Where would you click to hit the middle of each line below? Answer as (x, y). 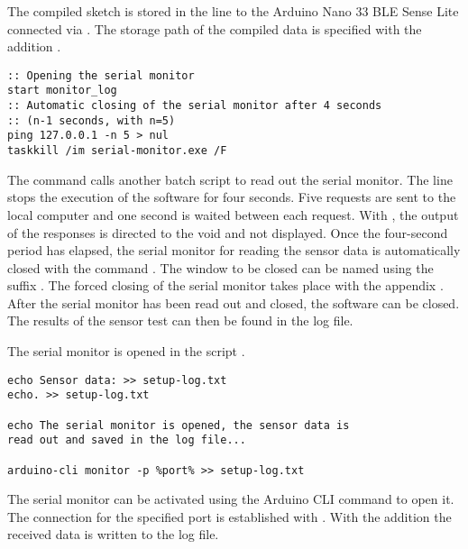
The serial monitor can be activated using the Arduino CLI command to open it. (231, 499)
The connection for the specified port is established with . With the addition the (229, 516)
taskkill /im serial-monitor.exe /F (117, 151)
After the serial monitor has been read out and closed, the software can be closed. (234, 302)
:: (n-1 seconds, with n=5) (92, 120)
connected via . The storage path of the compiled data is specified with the (215, 28)
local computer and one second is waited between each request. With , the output (233, 214)
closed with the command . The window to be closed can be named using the (220, 267)
